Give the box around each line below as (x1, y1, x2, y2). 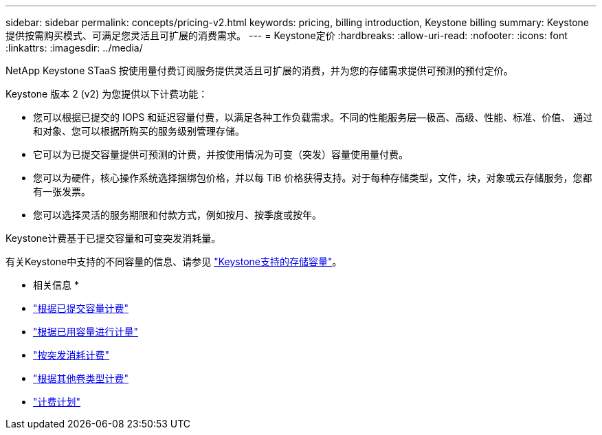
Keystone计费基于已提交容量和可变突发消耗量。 (5, 232, 221, 244)
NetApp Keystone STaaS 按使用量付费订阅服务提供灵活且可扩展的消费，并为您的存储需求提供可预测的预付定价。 (5, 65, 513, 76)
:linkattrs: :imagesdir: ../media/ (5, 42, 143, 54)
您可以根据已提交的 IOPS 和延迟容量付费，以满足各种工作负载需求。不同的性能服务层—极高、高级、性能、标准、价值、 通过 (33, 111, 593, 123)
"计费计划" (33, 396, 81, 408)
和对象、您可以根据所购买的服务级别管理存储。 (33, 125, 245, 137)
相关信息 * (33, 279, 79, 291)
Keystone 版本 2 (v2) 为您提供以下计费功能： (5, 88, 208, 100)
